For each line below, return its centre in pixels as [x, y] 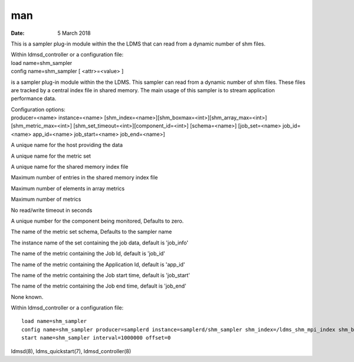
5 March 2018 [74, 33]
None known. [27, 297]
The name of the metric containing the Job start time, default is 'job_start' [101, 275]
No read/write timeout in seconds [52, 210]
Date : [18, 33]
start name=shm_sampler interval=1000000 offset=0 [96, 338]
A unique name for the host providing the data [67, 145]
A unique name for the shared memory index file [70, 167]
